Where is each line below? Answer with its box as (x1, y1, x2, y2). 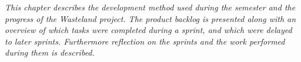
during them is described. (5, 46, 95, 59)
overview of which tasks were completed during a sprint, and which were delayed (5, 24, 292, 36)
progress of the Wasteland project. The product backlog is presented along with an (5, 12, 296, 24)
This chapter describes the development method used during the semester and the (5, 1, 296, 13)
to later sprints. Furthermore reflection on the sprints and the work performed (5, 35, 285, 47)
